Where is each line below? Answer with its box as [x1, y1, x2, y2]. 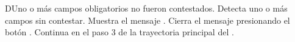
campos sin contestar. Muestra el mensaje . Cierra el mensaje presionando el [5, 13, 290, 26]
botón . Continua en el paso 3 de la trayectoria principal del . [5, 26, 234, 38]
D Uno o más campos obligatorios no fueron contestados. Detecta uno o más [5, 2, 288, 14]
